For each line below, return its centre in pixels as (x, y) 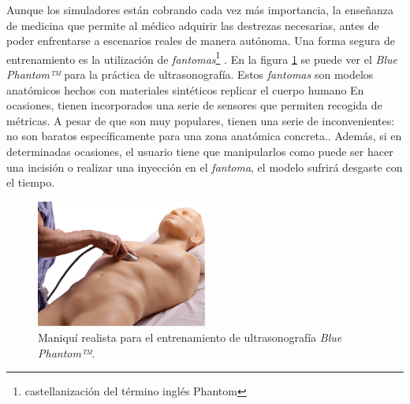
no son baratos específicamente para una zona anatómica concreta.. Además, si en (204, 136)
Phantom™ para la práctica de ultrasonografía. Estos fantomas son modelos (190, 74)
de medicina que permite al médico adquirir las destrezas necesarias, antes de (193, 25)
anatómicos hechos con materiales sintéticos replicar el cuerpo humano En (185, 89)
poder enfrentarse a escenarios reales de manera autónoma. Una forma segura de (201, 41)
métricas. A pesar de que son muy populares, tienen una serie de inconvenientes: (201, 120)
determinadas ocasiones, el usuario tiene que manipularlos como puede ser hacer (200, 151)
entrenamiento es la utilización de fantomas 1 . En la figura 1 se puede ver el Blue (202, 57)
